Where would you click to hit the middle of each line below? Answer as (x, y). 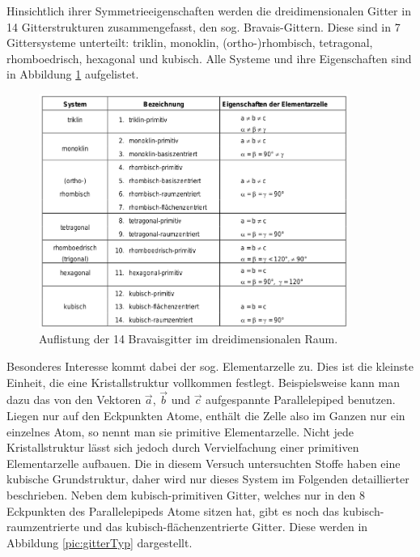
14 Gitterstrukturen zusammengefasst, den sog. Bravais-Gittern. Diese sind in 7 (204, 26)
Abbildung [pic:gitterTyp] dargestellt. (100, 542)
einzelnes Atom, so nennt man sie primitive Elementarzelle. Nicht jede (180, 431)
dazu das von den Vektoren (74, 400)
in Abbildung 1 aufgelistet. (73, 74)
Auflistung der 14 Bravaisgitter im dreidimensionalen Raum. (189, 339)
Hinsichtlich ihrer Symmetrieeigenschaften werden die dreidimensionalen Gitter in (209, 11)
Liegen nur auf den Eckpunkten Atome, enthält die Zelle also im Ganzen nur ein (206, 415)
